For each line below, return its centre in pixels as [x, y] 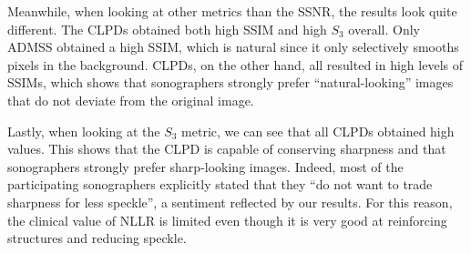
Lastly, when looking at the [84, 131]
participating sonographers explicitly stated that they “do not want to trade [220, 184]
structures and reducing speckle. [97, 238]
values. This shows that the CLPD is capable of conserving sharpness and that [227, 149]
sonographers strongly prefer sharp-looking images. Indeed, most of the [205, 166]
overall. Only [384, 29]
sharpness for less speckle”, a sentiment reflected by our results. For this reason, [230, 202]
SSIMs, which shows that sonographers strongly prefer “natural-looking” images [230, 82]
